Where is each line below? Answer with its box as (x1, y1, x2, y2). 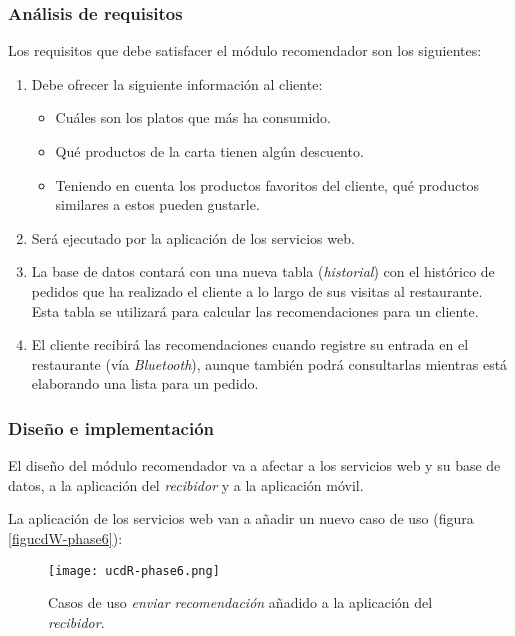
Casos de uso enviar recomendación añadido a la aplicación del (48, 592, 433, 613)
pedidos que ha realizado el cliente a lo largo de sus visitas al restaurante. (31, 280, 483, 301)
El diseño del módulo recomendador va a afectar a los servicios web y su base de (8, 455, 501, 476)
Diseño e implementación (8, 415, 215, 440)
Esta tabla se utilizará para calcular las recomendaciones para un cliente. (31, 300, 479, 321)
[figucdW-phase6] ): (8, 527, 123, 548)
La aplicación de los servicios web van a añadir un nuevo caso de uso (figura (8, 508, 474, 529)
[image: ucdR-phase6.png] (48, 563, 220, 578)
